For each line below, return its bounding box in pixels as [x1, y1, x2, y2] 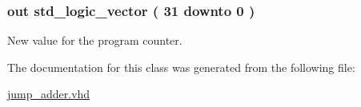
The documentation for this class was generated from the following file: [7, 58, 355, 75]
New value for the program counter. [7, 32, 183, 49]
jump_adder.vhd [7, 85, 90, 102]
